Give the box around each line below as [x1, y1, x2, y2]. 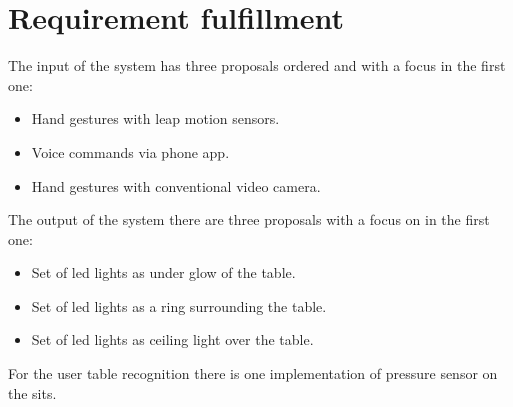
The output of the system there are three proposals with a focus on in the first [8, 209, 490, 230]
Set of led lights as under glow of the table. [31, 262, 296, 283]
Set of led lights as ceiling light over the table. [31, 329, 314, 350]
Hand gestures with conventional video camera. [31, 175, 321, 196]
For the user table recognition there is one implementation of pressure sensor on [8, 363, 498, 384]
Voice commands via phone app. [31, 141, 230, 162]
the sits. [8, 382, 57, 403]
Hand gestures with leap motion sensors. [31, 108, 280, 129]
